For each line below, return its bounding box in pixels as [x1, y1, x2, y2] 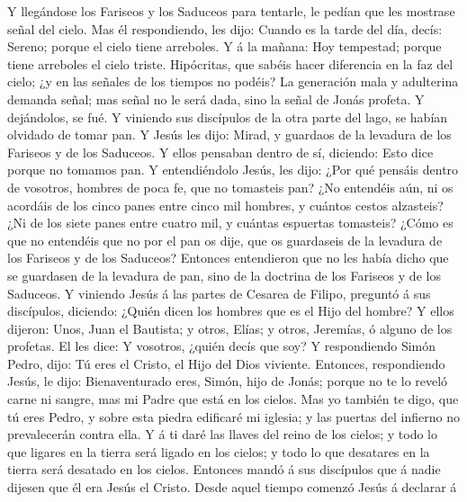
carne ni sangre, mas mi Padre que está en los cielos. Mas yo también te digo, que [7, 390, 459, 408]
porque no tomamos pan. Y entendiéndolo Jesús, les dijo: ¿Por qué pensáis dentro [7, 160, 459, 179]
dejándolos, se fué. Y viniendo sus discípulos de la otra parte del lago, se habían [7, 107, 448, 126]
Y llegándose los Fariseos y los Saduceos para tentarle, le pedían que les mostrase [7, 2, 455, 20]
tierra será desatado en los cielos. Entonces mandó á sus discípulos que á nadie [7, 460, 441, 479]
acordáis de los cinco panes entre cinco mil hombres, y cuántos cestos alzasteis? [7, 195, 444, 214]
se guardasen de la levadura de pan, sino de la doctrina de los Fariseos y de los [7, 265, 441, 284]
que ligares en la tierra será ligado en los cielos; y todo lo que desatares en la [7, 442, 430, 461]
